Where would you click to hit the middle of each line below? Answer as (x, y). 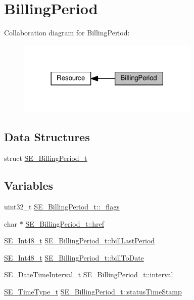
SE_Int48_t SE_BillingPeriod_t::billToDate (74, 257)
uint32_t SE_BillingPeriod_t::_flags (62, 206)
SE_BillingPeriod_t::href (65, 223)
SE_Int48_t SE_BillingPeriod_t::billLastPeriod (80, 241)
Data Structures (47, 137)
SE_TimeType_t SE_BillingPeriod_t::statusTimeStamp (93, 291)
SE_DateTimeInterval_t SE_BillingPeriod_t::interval (89, 274)
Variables (29, 185)
